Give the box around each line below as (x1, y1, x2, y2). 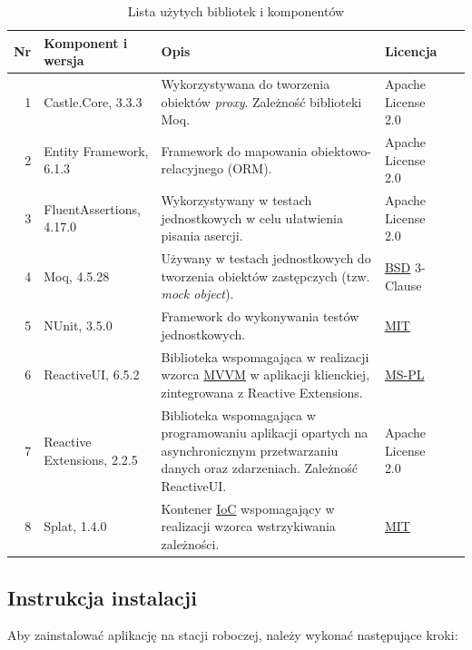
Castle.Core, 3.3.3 (44, 92, 143, 111)
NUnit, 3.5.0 (44, 315, 113, 334)
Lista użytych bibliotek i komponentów (127, 2, 345, 20)
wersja (44, 51, 84, 70)
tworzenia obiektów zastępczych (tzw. (161, 266, 370, 285)
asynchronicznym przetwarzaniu (161, 440, 339, 459)
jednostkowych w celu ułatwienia (161, 208, 343, 227)
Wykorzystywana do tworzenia (161, 74, 330, 94)
